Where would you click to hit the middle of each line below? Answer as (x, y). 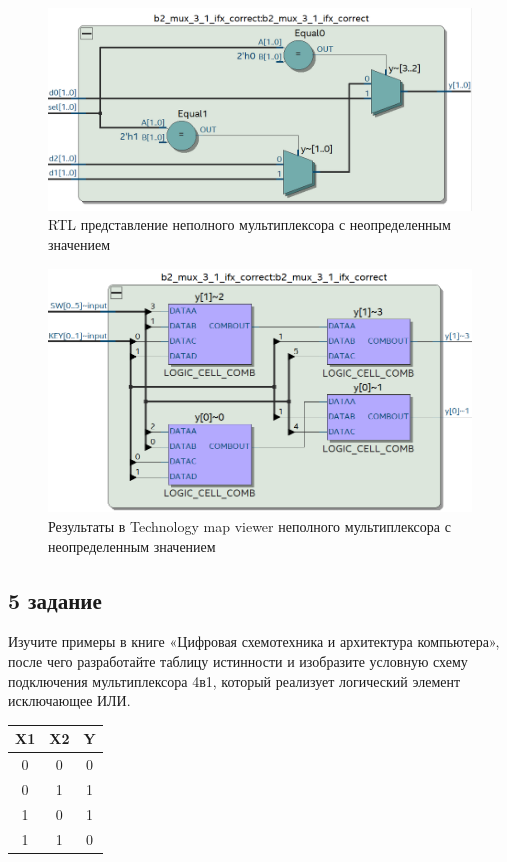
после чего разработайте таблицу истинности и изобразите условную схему (238, 660)
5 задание (55, 599)
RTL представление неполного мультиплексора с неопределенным (249, 224)
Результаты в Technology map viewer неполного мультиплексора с (249, 525)
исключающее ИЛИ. (69, 700)
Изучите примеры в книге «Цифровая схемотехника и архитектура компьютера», (254, 641)
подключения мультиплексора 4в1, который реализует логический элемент (234, 680)
